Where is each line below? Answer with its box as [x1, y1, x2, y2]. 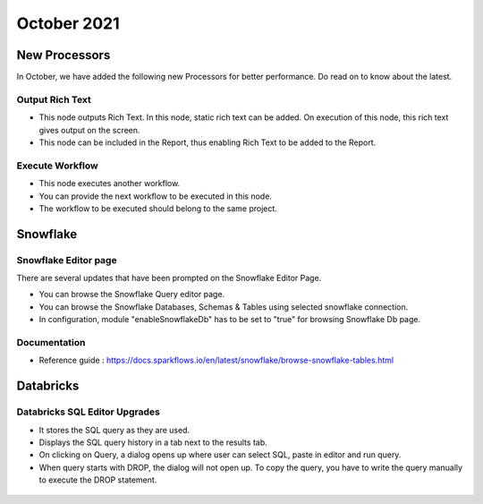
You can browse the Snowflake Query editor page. [38, 289, 225, 300]
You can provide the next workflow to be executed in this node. [38, 191, 273, 201]
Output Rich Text [16, 93, 91, 106]
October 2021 [16, 13, 120, 33]
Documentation [16, 337, 86, 348]
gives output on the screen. [38, 124, 140, 135]
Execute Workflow [16, 159, 98, 172]
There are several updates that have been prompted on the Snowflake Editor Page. [16, 273, 322, 284]
